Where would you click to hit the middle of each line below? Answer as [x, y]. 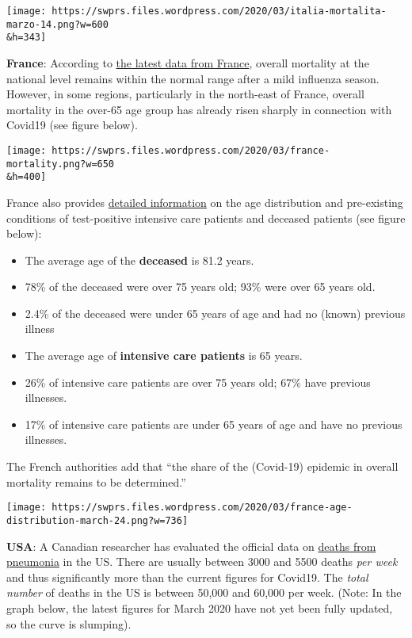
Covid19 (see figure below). [72, 125]
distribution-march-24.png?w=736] [97, 520]
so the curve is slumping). [69, 623]
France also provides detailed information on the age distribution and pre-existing [205, 202]
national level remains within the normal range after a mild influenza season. [193, 78]
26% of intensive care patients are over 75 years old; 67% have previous [198, 382]
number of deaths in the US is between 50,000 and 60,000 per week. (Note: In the [204, 592]
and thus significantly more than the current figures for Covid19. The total [187, 577]
